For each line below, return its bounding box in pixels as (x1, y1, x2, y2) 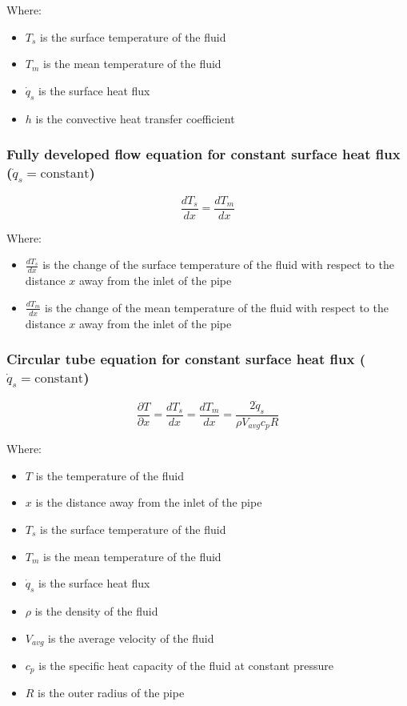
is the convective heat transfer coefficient (35, 110, 235, 126)
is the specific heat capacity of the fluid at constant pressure (38, 656, 333, 673)
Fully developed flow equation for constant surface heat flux (6, 144, 401, 164)
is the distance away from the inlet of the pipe (35, 494, 262, 511)
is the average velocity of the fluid (48, 629, 214, 646)
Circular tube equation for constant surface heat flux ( (6, 349, 365, 369)
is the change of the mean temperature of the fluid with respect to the (45, 299, 389, 315)
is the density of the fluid (34, 602, 158, 619)
